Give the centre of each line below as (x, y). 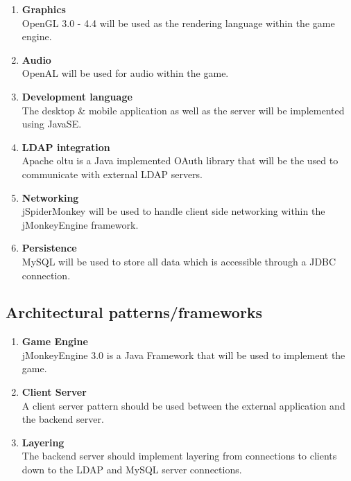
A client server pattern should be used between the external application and (183, 405)
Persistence (49, 248)
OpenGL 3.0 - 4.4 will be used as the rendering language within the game (178, 23)
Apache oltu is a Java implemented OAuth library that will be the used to (180, 160)
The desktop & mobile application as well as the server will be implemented (183, 110)
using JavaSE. (52, 124)
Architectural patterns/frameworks (134, 312)
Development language (77, 96)
